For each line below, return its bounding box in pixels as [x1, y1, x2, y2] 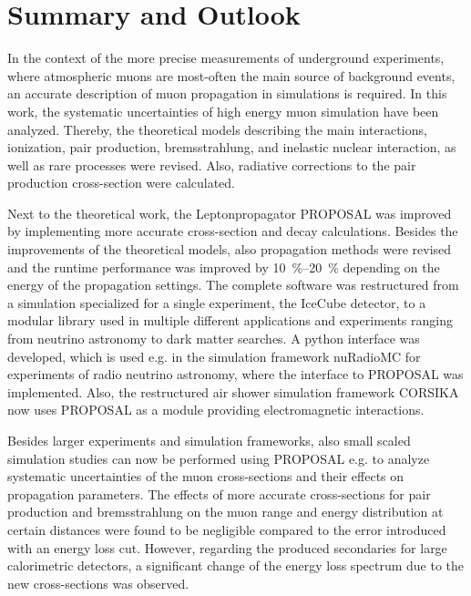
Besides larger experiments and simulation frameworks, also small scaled [7, 431, 411, 449]
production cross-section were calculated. [7, 173, 235, 192]
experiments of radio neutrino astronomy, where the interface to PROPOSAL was [7, 365, 464, 384]
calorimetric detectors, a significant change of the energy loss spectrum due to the [7, 556, 465, 575]
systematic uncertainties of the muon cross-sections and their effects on [7, 467, 404, 486]
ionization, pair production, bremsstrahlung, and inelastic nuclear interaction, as [7, 138, 456, 157]
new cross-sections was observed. [7, 573, 189, 592]
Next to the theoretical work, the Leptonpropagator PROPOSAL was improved [7, 203, 452, 222]
